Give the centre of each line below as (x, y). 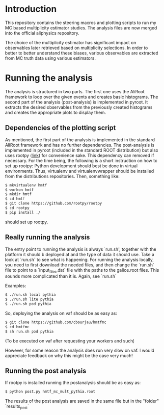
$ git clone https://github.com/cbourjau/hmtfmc (56, 322)
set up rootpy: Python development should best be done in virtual (71, 166)
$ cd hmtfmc (17, 327)
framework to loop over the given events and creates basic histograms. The (82, 97)
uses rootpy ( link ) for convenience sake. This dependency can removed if (80, 155)
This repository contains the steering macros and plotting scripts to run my (81, 23)
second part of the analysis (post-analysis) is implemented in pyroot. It (77, 102)
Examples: (15, 286)
